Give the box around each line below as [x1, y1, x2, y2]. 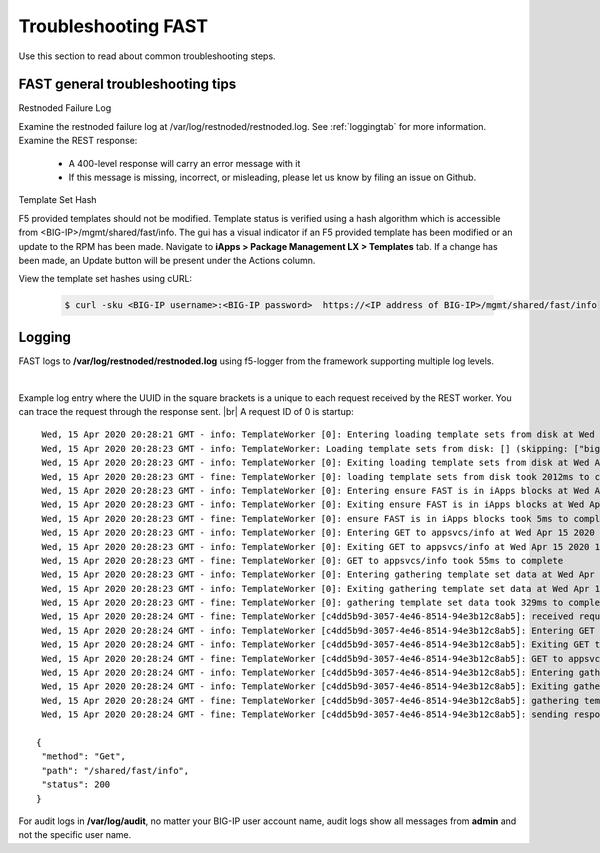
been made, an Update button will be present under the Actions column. [18, 254, 316, 266]
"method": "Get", [41, 751, 127, 762]
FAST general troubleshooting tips [18, 76, 237, 93]
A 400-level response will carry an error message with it [68, 157, 301, 169]
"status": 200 [41, 779, 111, 790]
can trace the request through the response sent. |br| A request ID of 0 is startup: [18, 406, 354, 418]
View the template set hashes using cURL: [18, 273, 193, 285]
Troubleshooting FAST [18, 15, 209, 37]
